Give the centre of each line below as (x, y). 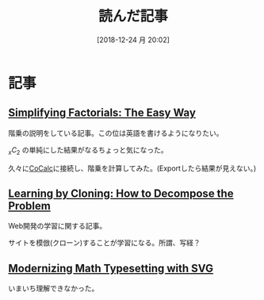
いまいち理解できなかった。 (54, 288)
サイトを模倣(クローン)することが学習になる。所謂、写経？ (104, 243)
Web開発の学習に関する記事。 (57, 226)
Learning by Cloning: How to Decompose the (121, 193)
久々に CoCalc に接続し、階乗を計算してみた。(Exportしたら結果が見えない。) (132, 168)
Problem (30, 206)
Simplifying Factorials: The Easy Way (102, 113)
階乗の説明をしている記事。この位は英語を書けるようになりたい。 (116, 133)
